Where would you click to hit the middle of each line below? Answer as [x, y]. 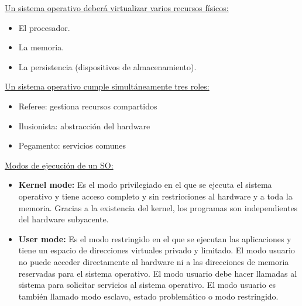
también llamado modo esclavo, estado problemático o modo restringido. [148, 296]
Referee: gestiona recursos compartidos [88, 106]
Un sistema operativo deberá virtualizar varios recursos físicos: [117, 8]
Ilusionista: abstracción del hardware [84, 126]
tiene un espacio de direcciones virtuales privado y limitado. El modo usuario [157, 250]
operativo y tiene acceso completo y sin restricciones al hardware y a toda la [155, 196]
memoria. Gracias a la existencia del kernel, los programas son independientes [158, 207]
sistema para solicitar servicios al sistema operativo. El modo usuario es [147, 285]
